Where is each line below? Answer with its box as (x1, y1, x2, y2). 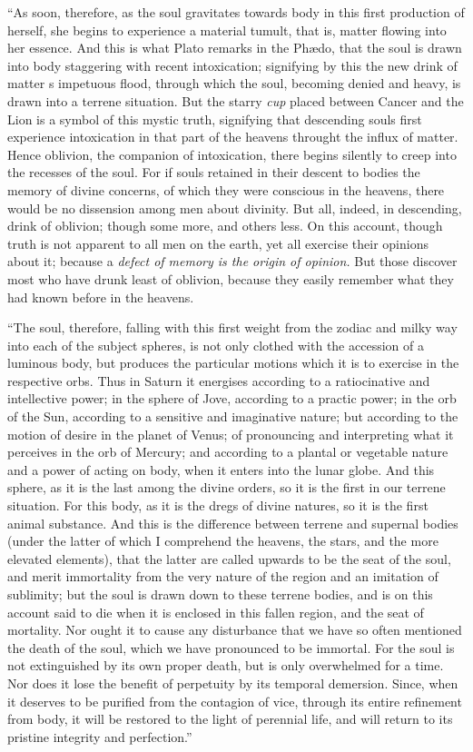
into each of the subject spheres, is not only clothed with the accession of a (7, 335, 424, 354)
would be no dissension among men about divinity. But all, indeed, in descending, (7, 198, 462, 217)
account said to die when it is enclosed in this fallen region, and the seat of (7, 602, 424, 621)
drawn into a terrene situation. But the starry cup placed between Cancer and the (7, 91, 464, 110)
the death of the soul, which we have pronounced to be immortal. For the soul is (7, 638, 455, 657)
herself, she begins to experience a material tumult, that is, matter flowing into (7, 20, 447, 39)
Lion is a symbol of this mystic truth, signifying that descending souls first (7, 109, 422, 128)
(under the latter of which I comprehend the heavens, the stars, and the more (7, 531, 439, 550)
